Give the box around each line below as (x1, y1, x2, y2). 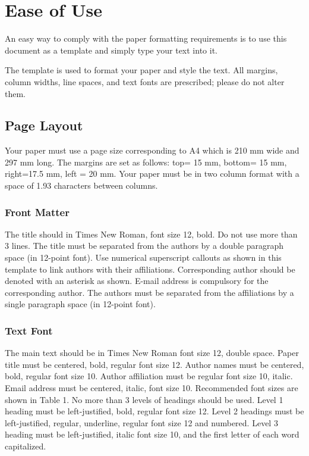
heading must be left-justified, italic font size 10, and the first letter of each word (5, 428, 299, 441)
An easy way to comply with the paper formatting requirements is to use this (5, 32, 287, 45)
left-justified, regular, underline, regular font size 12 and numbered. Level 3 (5, 416, 278, 429)
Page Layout (5, 116, 83, 135)
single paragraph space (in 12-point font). (5, 298, 156, 310)
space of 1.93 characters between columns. (5, 179, 158, 192)
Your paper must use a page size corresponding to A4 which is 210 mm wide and (5, 144, 299, 157)
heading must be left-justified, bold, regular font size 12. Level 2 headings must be (5, 405, 304, 417)
